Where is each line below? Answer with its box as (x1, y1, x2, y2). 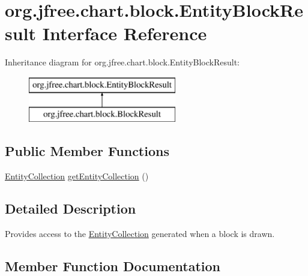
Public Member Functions (5, 142, 169, 160)
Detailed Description (5, 199, 136, 218)
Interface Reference (42, 21, 207, 46)
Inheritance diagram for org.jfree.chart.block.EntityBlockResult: (5, 56, 240, 68)
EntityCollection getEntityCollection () (5, 170, 149, 182)
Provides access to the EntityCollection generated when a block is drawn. (5, 227, 275, 240)
